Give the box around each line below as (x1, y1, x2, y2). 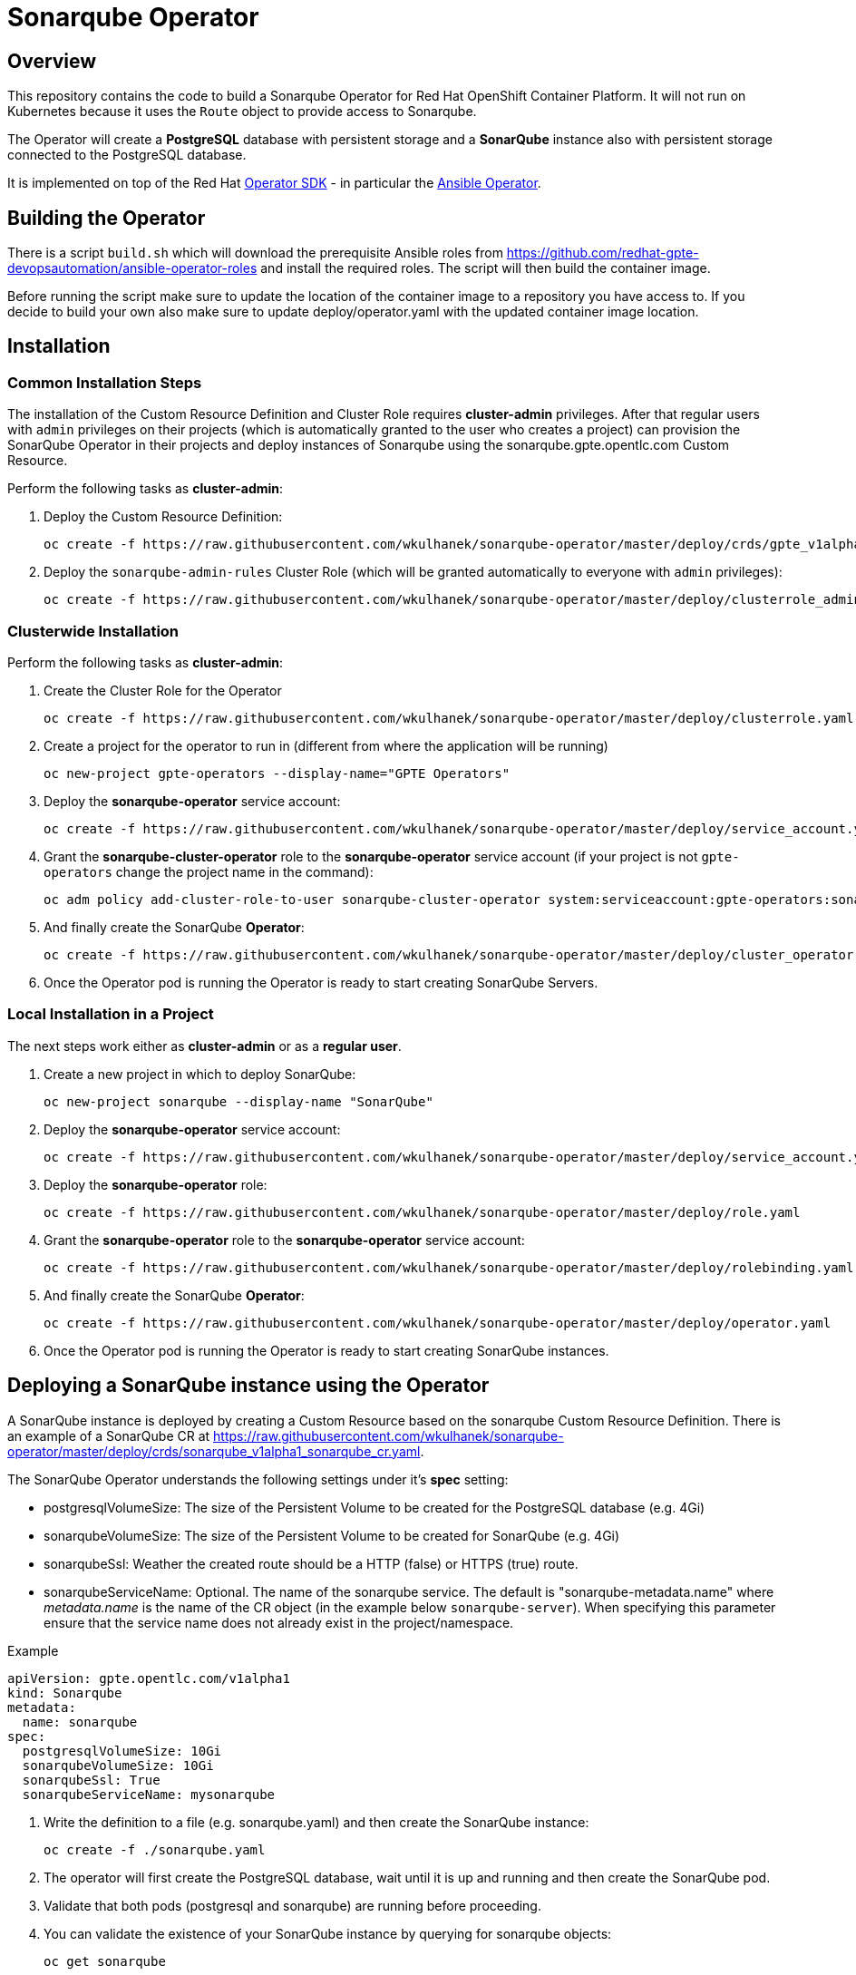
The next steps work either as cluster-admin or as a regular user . (7, 1037, 402, 1054)
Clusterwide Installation (7, 621, 180, 640)
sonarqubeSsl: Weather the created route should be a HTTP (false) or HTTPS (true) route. (44, 1555, 579, 1571)
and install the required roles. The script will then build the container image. (260, 260, 711, 277)
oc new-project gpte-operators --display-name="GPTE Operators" (44, 765, 511, 781)
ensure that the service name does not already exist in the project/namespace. (44, 1614, 514, 1630)
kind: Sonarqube (7, 1685, 122, 1700)
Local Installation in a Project (7, 1005, 214, 1024)
